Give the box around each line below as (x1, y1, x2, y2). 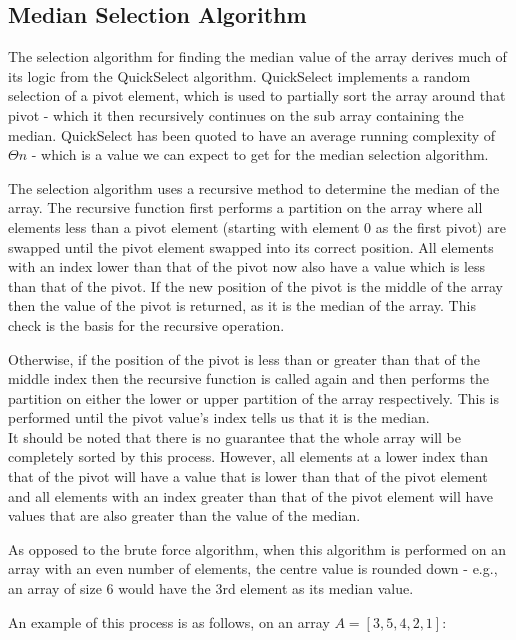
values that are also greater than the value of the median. (8, 505, 361, 526)
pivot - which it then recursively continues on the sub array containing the (8, 104, 464, 125)
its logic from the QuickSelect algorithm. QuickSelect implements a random (8, 65, 471, 86)
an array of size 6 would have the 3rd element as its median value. (8, 578, 414, 599)
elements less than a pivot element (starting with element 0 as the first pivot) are (8, 216, 506, 237)
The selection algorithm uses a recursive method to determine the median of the (8, 177, 500, 198)
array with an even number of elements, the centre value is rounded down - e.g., (8, 558, 498, 579)
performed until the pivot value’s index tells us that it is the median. (8, 407, 430, 428)
